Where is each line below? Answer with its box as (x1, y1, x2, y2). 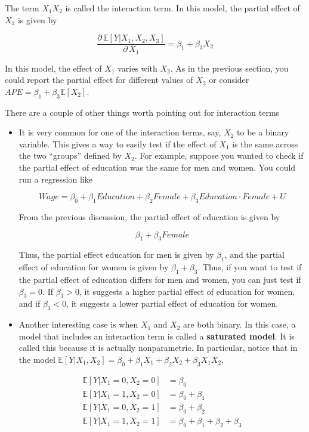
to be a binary (237, 126, 289, 138)
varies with (118, 61, 157, 74)
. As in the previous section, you (170, 61, 289, 74)
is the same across (232, 137, 298, 150)
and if (18, 297, 41, 310)
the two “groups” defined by (18, 149, 122, 162)
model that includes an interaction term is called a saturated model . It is (18, 329, 295, 342)
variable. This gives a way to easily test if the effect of (18, 137, 217, 150)
